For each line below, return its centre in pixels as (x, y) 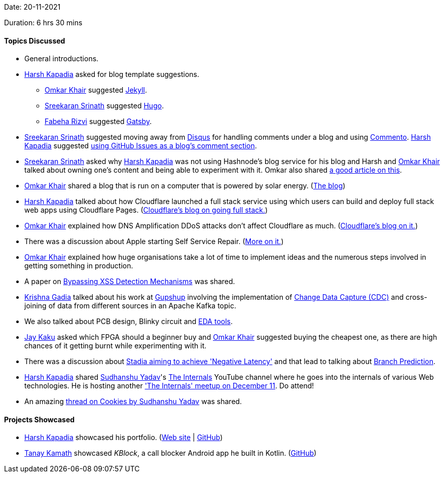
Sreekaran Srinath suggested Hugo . (104, 106)
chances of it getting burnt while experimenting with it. (116, 346)
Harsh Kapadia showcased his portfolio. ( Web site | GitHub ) (124, 438)
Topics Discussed (35, 41)
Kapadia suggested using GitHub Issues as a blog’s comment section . (141, 146)
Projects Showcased (40, 419)
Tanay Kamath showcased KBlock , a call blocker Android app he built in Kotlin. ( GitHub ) (171, 453)
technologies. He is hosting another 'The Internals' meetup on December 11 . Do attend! (169, 386)
